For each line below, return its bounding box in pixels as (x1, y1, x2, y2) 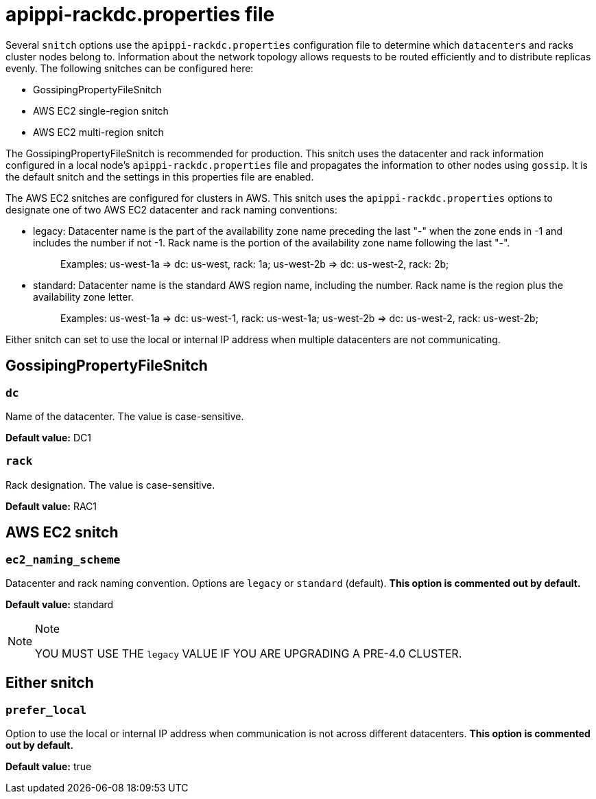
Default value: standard (5, 598, 114, 610)
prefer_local (5, 703, 87, 717)
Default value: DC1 (5, 431, 91, 443)
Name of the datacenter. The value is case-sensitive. (5, 410, 244, 422)
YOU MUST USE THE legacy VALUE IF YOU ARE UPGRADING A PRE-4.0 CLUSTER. (35, 646, 462, 660)
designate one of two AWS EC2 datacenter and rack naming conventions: (5, 203, 337, 216)
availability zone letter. (33, 290, 134, 303)
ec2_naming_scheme (5, 553, 121, 566)
